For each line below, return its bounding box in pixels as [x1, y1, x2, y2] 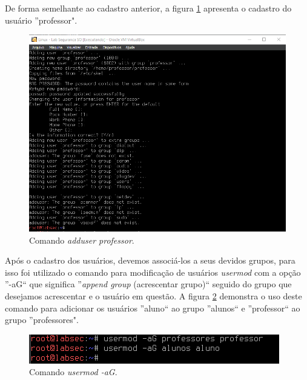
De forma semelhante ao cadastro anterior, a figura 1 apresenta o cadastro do [5, 2, 292, 14]
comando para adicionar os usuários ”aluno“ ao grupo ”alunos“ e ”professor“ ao [5, 301, 300, 314]
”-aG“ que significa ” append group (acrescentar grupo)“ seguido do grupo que [5, 278, 292, 290]
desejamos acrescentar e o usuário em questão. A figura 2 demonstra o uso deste [5, 289, 302, 302]
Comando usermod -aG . [29, 365, 117, 378]
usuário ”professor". [5, 13, 78, 26]
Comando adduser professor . [29, 233, 134, 246]
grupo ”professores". [5, 313, 79, 326]
